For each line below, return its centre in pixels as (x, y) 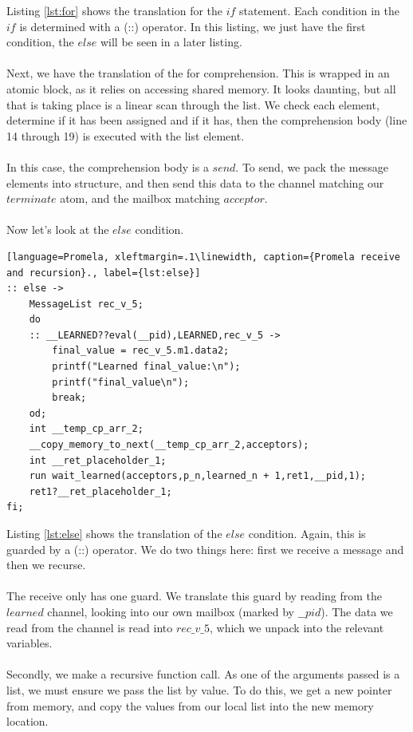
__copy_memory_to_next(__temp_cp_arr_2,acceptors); (169, 445)
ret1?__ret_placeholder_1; (100, 491)
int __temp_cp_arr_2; (86, 429)
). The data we (357, 611)
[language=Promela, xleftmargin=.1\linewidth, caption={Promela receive (203, 257)
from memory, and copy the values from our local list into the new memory (190, 705)
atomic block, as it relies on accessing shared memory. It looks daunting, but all (201, 88)
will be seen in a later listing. (171, 42)
